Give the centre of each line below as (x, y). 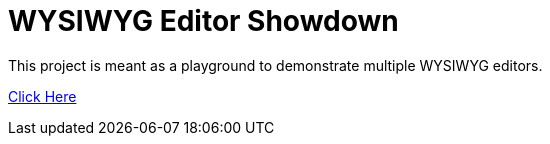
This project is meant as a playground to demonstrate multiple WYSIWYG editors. (275, 65)
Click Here (42, 96)
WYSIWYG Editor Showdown (203, 21)
